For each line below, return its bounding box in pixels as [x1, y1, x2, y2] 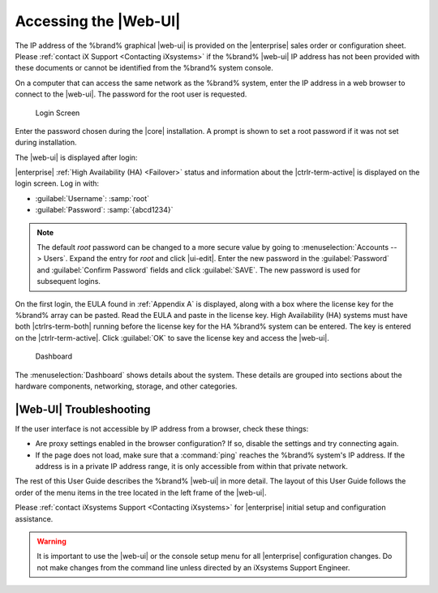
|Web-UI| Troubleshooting [15, 402, 151, 416]
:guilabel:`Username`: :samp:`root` [35, 193, 150, 203]
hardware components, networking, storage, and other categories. [15, 381, 238, 391]
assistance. [15, 514, 54, 523]
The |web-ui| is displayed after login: [15, 153, 138, 162]
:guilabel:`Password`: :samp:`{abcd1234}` [35, 205, 174, 215]
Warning [36, 536, 67, 546]
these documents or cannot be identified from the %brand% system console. [15, 63, 273, 73]
